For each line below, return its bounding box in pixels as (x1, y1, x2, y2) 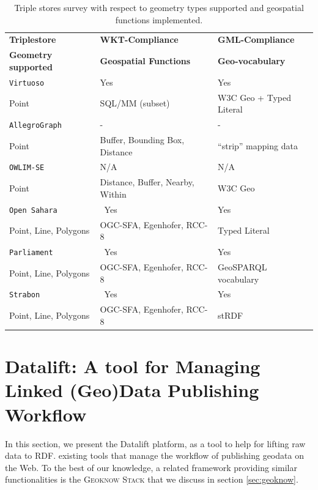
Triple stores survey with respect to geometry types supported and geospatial (14, 1, 304, 13)
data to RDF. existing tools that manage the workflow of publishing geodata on (5, 449, 304, 462)
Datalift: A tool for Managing (5, 354, 261, 379)
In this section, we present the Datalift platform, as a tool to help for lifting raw (5, 437, 306, 450)
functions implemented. (115, 13, 203, 26)
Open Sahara (9, 206, 57, 215)
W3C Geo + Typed (218, 91, 291, 103)
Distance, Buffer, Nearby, (100, 176, 194, 188)
